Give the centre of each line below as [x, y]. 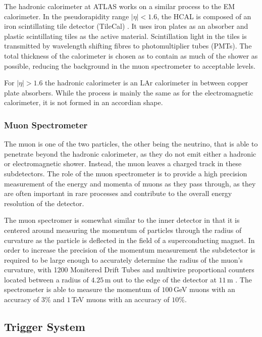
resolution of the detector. [44, 203]
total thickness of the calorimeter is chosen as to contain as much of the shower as [131, 55]
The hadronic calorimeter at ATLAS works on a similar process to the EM [120, 6]
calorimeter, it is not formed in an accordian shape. [84, 102]
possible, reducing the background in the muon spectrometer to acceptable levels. [130, 65]
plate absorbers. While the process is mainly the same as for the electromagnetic [129, 92]
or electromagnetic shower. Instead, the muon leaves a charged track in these [123, 163]
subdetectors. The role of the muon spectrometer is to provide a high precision [126, 173]
